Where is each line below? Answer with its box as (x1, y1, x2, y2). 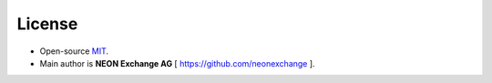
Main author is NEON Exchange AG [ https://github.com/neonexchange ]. (39, 57, 315, 68)
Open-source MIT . (39, 46, 109, 57)
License (16, 14, 78, 34)
